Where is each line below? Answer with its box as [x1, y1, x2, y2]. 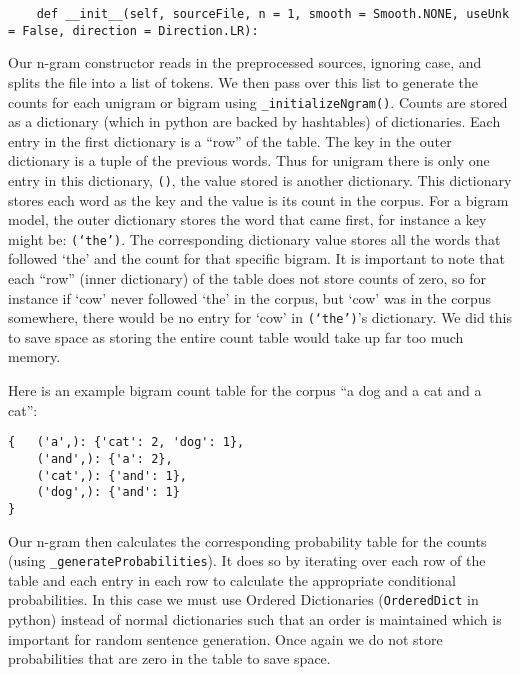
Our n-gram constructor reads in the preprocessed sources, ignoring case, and [8, 52, 482, 73]
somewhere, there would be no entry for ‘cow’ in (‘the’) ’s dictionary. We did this [8, 307, 513, 328]
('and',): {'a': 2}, [36, 451, 173, 466]
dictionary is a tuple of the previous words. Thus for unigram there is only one [8, 150, 490, 171]
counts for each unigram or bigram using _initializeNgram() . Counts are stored [8, 91, 508, 112]
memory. [8, 346, 61, 367]
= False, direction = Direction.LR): [8, 23, 259, 38]
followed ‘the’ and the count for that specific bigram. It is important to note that [8, 248, 505, 269]
